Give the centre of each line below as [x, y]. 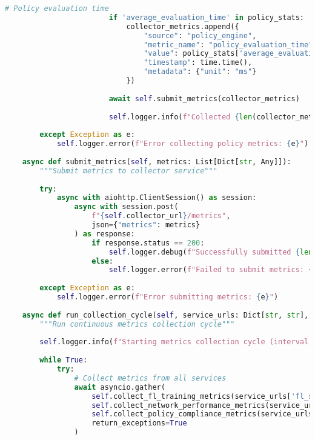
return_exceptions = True [139, 423]
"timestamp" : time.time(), [198, 63]
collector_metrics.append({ [183, 26]
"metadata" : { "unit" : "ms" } [200, 72]
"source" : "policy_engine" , [200, 35]
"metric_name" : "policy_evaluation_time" [228, 45]
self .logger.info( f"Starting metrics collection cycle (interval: [176, 342]
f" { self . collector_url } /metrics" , [161, 216]
